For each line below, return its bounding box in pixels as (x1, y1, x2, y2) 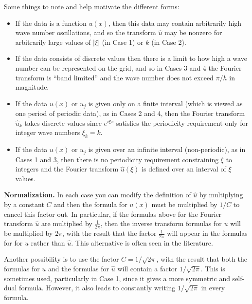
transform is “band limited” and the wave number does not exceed (15, 72, 214, 82)
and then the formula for (54, 199, 127, 209)
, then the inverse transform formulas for (100, 218, 222, 228)
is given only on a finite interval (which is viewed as (88, 98, 243, 108)
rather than (31, 237, 65, 247)
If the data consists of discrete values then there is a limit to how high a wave (15, 53, 247, 63)
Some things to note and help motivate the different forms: (4, 1, 180, 11)
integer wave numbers (15, 127, 80, 137)
